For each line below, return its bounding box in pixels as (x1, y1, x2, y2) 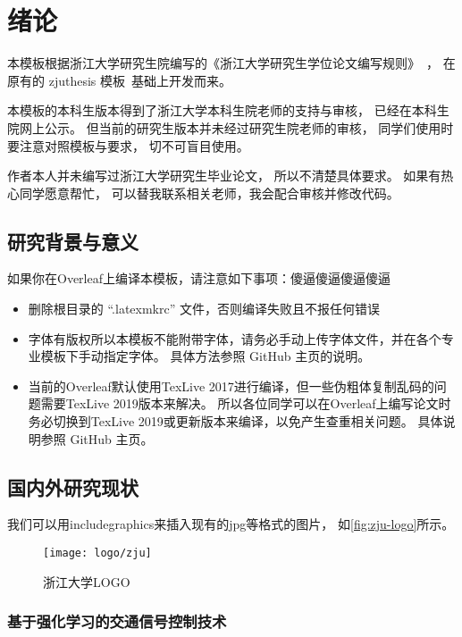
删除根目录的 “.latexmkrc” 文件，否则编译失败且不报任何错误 (28, 299, 380, 318)
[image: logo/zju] (43, 547, 152, 560)
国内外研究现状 (7, 473, 139, 500)
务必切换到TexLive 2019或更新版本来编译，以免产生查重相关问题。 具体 (28, 412, 443, 431)
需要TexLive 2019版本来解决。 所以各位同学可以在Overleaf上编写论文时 (40, 394, 451, 413)
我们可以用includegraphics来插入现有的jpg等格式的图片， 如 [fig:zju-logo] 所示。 (7, 515, 455, 533)
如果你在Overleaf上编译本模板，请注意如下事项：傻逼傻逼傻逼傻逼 (7, 269, 391, 288)
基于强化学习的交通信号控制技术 (7, 610, 227, 633)
